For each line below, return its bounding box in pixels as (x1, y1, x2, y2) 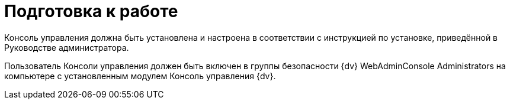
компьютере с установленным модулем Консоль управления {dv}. (4, 70, 276, 81)
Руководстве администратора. (4, 42, 129, 53)
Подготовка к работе (4, 1, 178, 21)
